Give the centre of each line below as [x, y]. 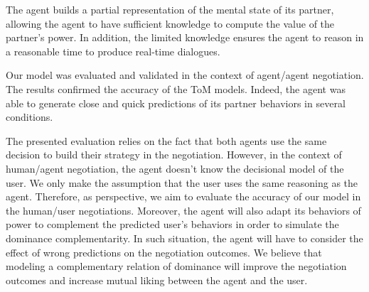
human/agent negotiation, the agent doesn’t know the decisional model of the [175, 168]
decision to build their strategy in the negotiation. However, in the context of [174, 155]
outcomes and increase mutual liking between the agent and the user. [157, 280]
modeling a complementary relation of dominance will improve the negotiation [176, 266]
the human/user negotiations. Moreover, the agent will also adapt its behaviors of [183, 210]
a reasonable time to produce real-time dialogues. [113, 51]
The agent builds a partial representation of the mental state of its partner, [170, 9]
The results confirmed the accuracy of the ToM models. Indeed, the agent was [176, 88]
